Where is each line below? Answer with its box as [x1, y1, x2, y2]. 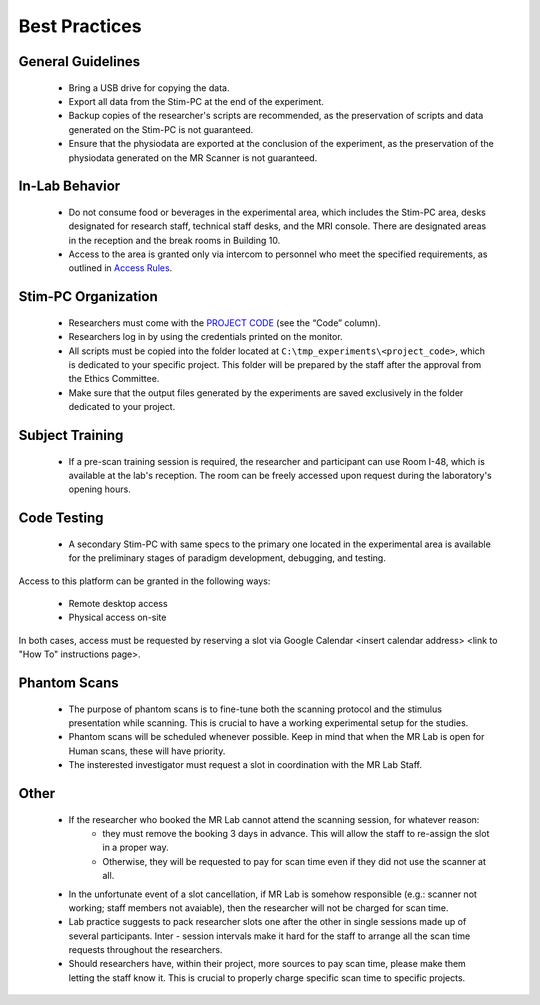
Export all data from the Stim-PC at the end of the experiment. [68, 95, 325, 107]
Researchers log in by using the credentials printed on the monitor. [68, 331, 344, 343]
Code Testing [18, 510, 104, 527]
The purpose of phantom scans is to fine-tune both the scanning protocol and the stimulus [68, 703, 442, 715]
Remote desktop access [68, 598, 169, 609]
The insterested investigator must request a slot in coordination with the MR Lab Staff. [68, 759, 423, 771]
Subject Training [18, 427, 124, 444]
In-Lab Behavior [18, 178, 121, 195]
